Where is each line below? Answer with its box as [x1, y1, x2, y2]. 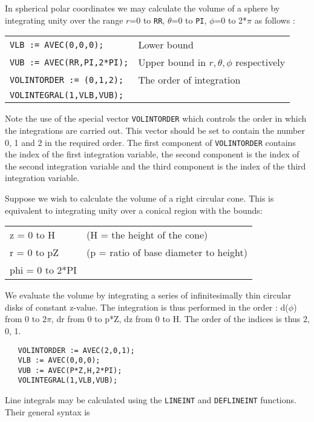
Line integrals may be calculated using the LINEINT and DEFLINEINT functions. [5, 394, 296, 406]
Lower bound [138, 38, 194, 52]
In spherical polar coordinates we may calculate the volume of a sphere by [5, 2, 280, 14]
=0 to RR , [129, 13, 165, 26]
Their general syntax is [5, 405, 90, 418]
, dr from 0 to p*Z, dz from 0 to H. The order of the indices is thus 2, [51, 312, 310, 325]
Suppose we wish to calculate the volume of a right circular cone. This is [5, 191, 274, 204]
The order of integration [138, 73, 241, 87]
